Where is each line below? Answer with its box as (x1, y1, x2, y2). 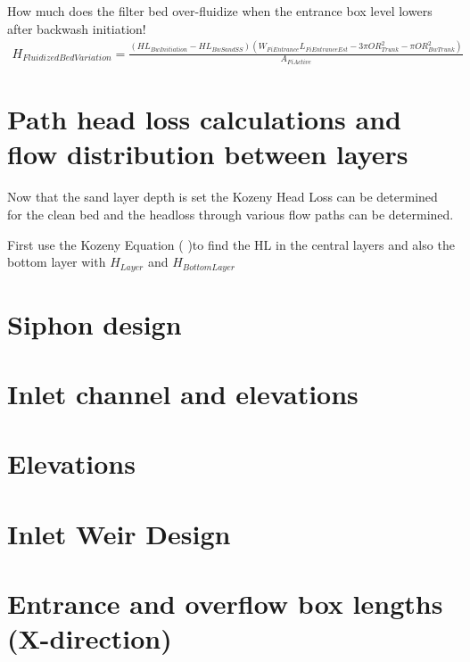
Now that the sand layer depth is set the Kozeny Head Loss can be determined (7, 187, 438, 206)
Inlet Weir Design (7, 515, 231, 551)
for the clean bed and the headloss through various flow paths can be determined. (7, 204, 454, 223)
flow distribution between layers (7, 136, 408, 172)
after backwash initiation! (7, 19, 146, 37)
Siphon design (7, 305, 182, 342)
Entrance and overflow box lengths (7, 585, 443, 622)
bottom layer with (7, 252, 106, 271)
